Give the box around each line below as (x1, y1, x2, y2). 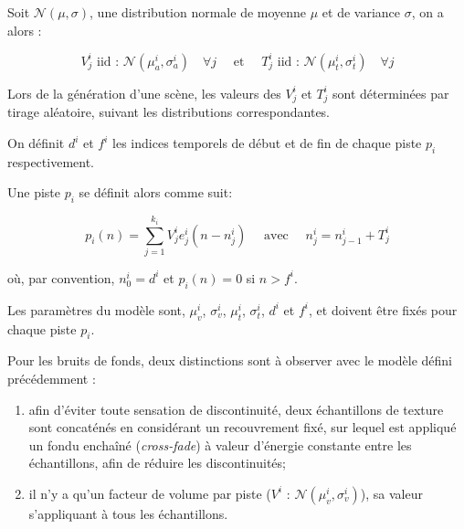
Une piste (7, 183, 61, 202)
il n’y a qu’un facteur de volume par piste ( (28, 483, 271, 503)
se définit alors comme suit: (79, 183, 233, 202)
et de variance (322, 3, 401, 21)
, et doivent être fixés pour (309, 300, 458, 319)
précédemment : (7, 368, 96, 387)
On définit (7, 133, 65, 153)
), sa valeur (360, 483, 423, 503)
